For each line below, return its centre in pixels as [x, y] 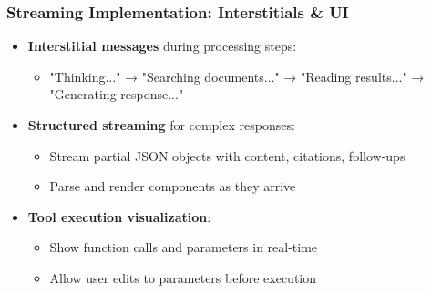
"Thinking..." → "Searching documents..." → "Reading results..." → [237, 76]
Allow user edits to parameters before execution [183, 277]
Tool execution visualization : [119, 216]
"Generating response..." [117, 94]
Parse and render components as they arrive [173, 186]
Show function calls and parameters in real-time [184, 247]
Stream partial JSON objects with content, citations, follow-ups [227, 155]
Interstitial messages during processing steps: [162, 46]
